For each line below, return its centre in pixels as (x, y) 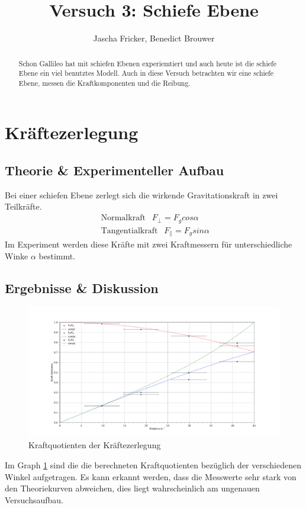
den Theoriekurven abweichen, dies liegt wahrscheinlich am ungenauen (132, 488)
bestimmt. (57, 255)
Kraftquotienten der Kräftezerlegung (95, 445)
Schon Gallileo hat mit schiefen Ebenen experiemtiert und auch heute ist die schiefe (147, 63)
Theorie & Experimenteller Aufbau (115, 170)
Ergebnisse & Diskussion (82, 287)
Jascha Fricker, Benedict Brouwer (154, 38)
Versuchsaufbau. (34, 499)
